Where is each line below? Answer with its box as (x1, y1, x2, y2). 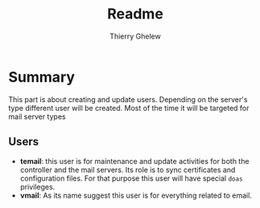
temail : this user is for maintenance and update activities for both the (19, 156, 250, 165)
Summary (8, 67, 75, 86)
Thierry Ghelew (109, 31, 161, 41)
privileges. (19, 181, 56, 191)
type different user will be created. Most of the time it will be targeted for (8, 103, 250, 112)
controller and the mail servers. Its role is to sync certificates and (19, 165, 236, 174)
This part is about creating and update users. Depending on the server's (8, 94, 248, 104)
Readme (107, 5, 163, 23)
